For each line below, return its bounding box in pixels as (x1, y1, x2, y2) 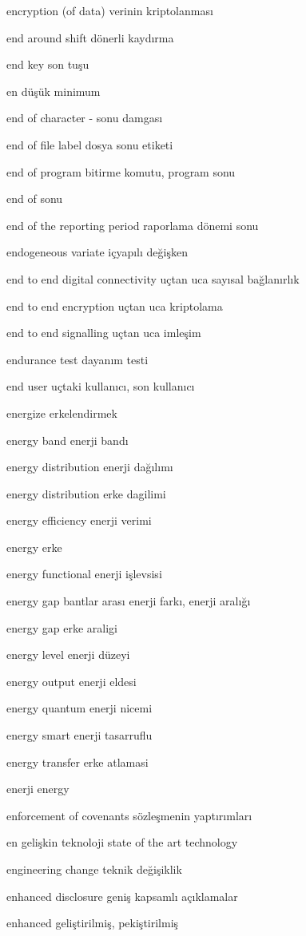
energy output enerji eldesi (6, 672, 137, 689)
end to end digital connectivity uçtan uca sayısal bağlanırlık (6, 270, 300, 287)
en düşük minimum (6, 82, 101, 99)
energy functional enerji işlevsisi (6, 565, 162, 582)
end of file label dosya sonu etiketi (6, 136, 173, 153)
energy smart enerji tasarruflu (6, 727, 153, 744)
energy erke (6, 538, 62, 555)
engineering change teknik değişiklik (6, 861, 182, 877)
